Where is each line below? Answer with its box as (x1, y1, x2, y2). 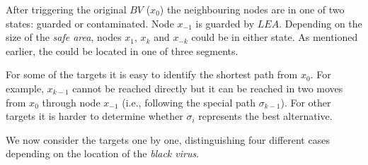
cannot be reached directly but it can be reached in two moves (72, 80, 343, 95)
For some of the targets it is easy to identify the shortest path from (6, 67, 298, 82)
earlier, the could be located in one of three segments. (6, 43, 238, 58)
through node (42, 94, 100, 109)
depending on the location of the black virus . (6, 146, 200, 161)
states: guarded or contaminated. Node (6, 16, 174, 30)
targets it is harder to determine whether (6, 109, 183, 123)
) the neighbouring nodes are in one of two (159, 2, 345, 16)
